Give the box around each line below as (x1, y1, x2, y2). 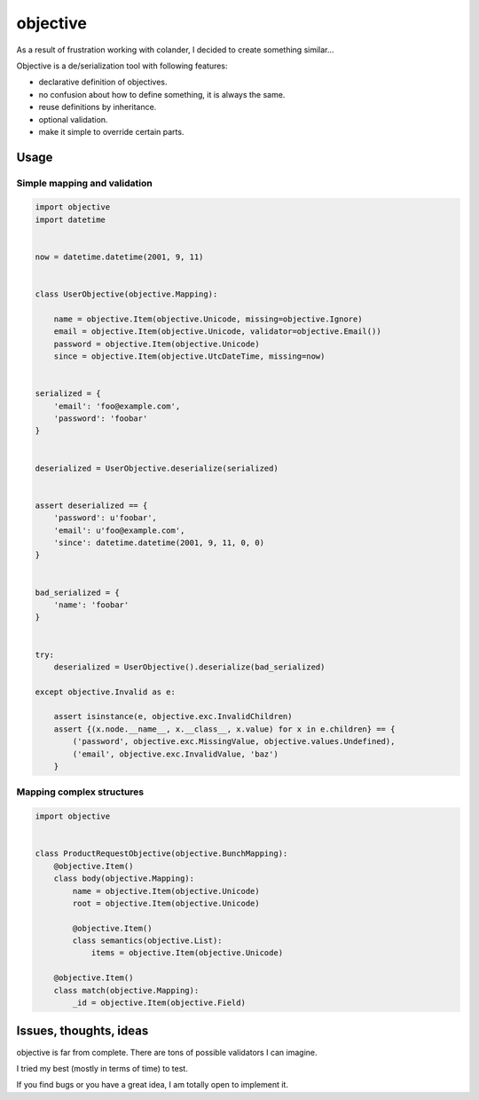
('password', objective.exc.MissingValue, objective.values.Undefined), (72, 737, 396, 747)
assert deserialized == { (35, 500, 148, 510)
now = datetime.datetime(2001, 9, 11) (35, 252, 204, 262)
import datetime (35, 214, 106, 225)
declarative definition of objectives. (38, 76, 168, 88)
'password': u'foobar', (53, 513, 157, 523)
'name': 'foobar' (53, 599, 130, 610)
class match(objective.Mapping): (53, 985, 200, 995)
